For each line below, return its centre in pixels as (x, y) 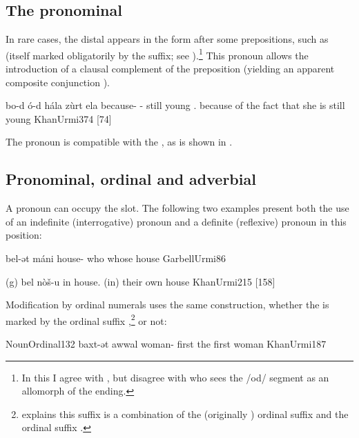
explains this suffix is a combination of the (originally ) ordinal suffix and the (185, 414)
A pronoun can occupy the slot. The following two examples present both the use (177, 208)
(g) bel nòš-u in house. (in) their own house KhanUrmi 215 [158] (140, 281)
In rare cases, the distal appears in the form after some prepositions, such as (167, 39)
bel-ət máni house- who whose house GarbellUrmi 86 (116, 258)
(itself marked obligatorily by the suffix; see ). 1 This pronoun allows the (157, 54)
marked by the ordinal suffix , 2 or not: (86, 319)
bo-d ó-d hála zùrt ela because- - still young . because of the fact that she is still (175, 105)
